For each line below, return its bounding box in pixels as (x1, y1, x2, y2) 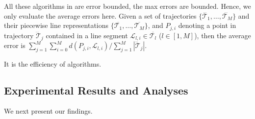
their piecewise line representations (4, 20, 109, 30)
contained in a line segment (46, 30, 128, 40)
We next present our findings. (4, 105, 93, 116)
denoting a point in (178, 20, 236, 30)
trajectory (4, 30, 34, 40)
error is (4, 40, 25, 50)
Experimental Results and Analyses (4, 82, 188, 97)
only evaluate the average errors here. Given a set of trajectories (4, 10, 197, 21)
